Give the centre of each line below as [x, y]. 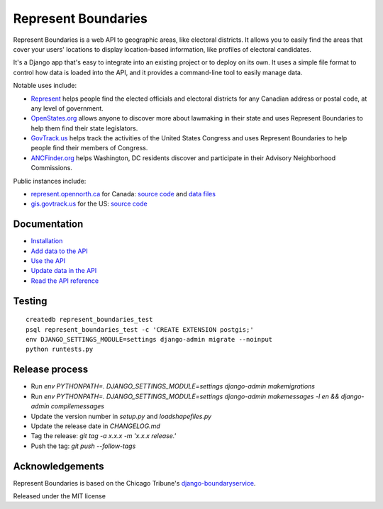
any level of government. [67, 108]
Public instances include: [50, 181]
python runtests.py [60, 349]
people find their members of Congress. [89, 148]
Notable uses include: [45, 86]
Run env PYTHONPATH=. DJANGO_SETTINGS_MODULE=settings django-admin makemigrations [173, 386]
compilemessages [77, 406]
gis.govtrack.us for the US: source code [89, 204]
